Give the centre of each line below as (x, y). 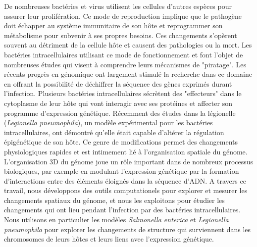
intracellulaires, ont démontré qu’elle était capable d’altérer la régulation (114, 132)
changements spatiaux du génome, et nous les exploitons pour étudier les (114, 200)
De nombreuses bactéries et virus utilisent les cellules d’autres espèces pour (118, 6)
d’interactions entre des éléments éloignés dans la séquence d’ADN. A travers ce (125, 180)
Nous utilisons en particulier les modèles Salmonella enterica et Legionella (116, 220)
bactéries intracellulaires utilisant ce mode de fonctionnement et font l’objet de (124, 54)
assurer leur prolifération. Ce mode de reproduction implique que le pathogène (123, 16)
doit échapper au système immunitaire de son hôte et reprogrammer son (113, 25)
